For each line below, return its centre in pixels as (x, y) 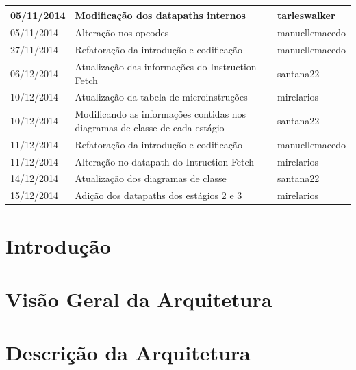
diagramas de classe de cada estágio (150, 127)
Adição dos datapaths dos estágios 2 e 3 (158, 195)
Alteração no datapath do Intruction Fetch (165, 161)
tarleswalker (306, 15)
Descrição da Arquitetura (128, 353)
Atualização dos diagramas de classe (151, 178)
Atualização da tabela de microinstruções (161, 97)
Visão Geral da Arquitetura (139, 299)
